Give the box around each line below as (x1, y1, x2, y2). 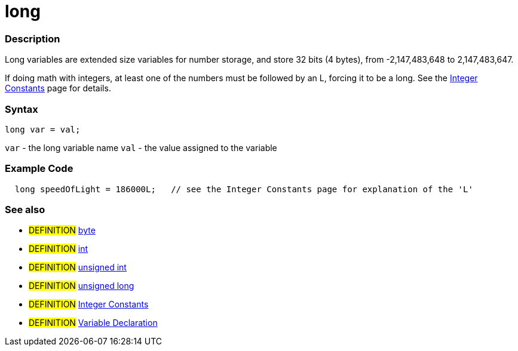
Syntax (5, 103, 38, 115)
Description (5, 32, 60, 45)
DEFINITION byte (29, 225, 96, 236)
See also (5, 204, 45, 215)
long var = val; (5, 124, 81, 134)
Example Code (5, 162, 73, 175)
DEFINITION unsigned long (29, 281, 134, 291)
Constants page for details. (5, 83, 111, 94)
